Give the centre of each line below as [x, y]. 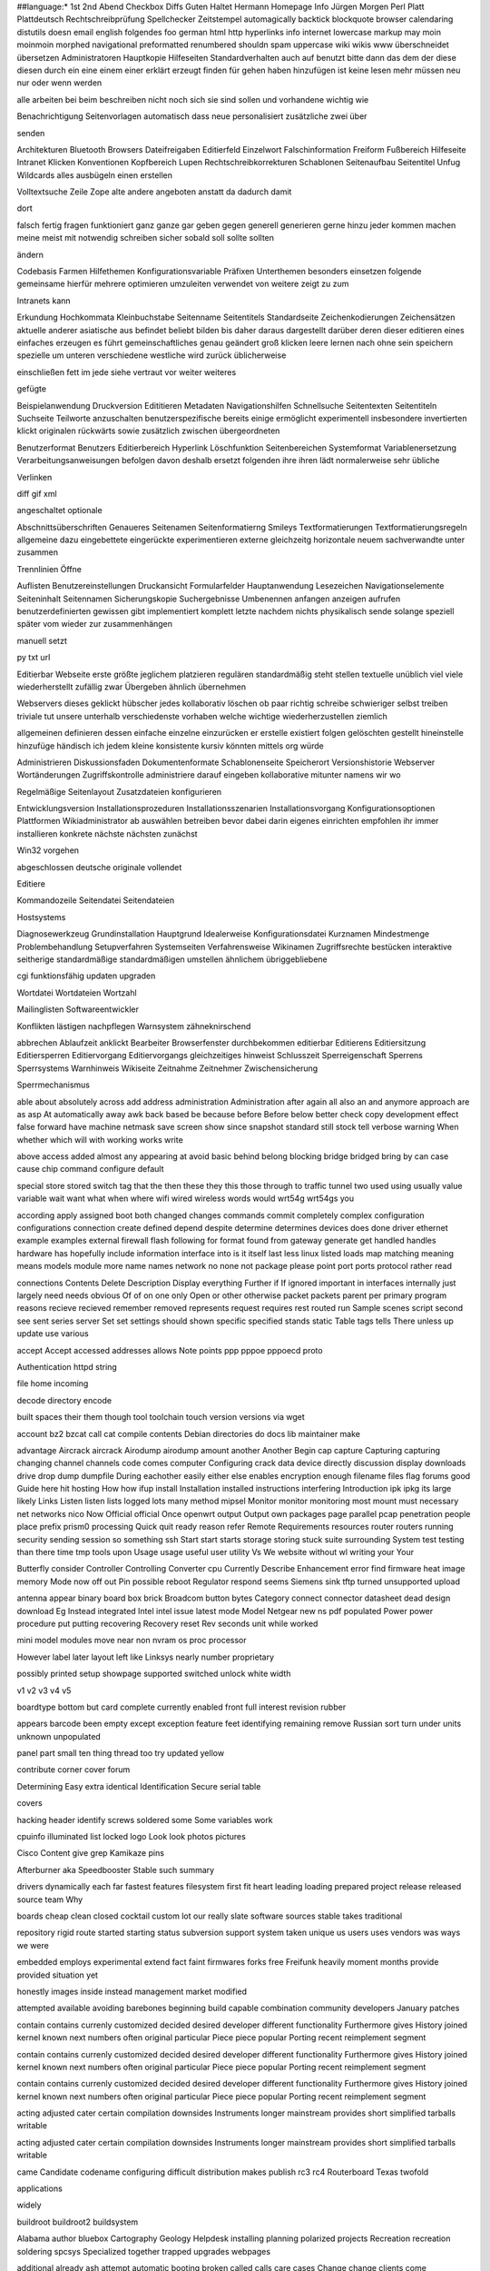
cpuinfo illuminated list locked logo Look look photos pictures [132, 1837]
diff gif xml [37, 493]
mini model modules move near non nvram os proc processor [132, 1641]
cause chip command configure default [90, 1169]
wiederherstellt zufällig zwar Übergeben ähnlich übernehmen [132, 687]
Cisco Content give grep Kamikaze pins [91, 1853]
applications [39, 2188]
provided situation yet [58, 1975]
